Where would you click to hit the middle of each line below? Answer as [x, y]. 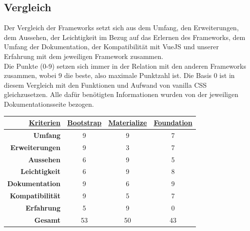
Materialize [128, 123]
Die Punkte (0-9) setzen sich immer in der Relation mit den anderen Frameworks [125, 66]
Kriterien [45, 123]
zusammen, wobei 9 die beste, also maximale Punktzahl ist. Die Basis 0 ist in [119, 75]
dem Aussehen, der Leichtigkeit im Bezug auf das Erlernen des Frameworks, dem [125, 37]
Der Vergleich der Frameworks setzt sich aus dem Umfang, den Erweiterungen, [121, 28]
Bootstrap [84, 123]
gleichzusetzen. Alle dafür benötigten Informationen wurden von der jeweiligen [121, 94]
